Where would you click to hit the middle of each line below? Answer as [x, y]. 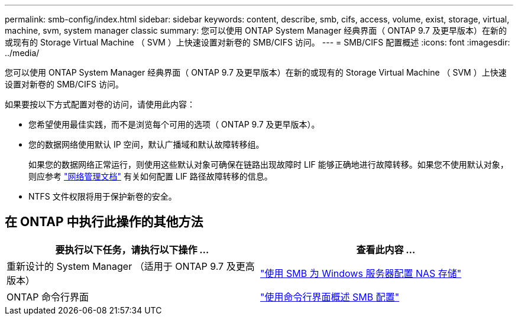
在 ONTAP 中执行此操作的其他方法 [104, 222]
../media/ [22, 53]
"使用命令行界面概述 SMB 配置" [330, 297]
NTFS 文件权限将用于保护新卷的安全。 [103, 196]
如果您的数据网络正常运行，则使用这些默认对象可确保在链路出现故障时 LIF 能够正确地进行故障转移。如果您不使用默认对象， [268, 164]
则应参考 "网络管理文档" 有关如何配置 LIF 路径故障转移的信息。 [150, 176]
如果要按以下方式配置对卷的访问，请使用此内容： [100, 104]
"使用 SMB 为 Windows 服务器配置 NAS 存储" [361, 273]
